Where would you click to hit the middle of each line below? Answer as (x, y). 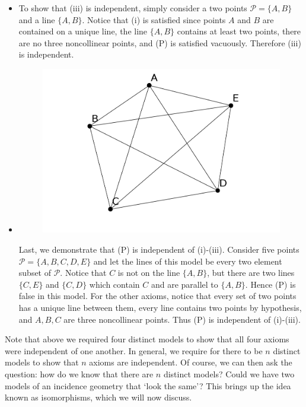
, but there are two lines (251, 273)
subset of (35, 273)
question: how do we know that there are (79, 373)
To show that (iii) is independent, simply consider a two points (133, 8)
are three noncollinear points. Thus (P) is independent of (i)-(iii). (182, 319)
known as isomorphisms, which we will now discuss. (98, 397)
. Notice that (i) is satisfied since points (154, 19)
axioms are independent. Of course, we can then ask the (191, 362)
